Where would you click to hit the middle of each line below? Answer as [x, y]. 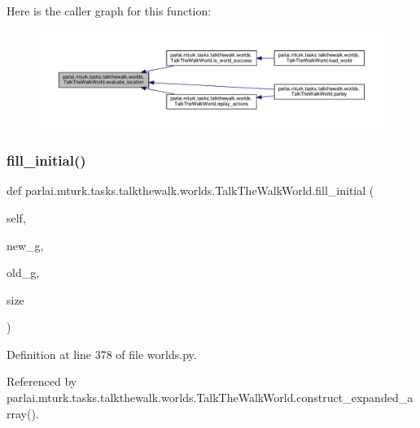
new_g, [25, 245]
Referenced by [42, 381]
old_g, [23, 272]
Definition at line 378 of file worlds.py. [102, 354]
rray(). [23, 413]
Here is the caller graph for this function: [109, 11]
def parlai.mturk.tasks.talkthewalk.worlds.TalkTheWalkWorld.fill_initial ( [190, 190]
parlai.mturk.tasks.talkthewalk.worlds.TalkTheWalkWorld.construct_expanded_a [210, 398]
